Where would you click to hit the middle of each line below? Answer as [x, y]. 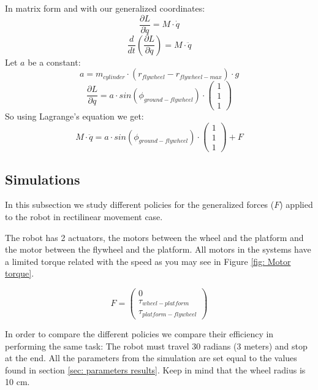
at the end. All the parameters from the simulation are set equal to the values [151, 358]
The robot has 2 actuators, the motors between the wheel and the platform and [154, 237]
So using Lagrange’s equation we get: [74, 116]
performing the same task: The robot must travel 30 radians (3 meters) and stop [156, 346]
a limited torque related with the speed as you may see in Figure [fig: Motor [148, 261]
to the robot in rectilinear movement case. [84, 216]
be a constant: [54, 62]
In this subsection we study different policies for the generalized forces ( [140, 205]
